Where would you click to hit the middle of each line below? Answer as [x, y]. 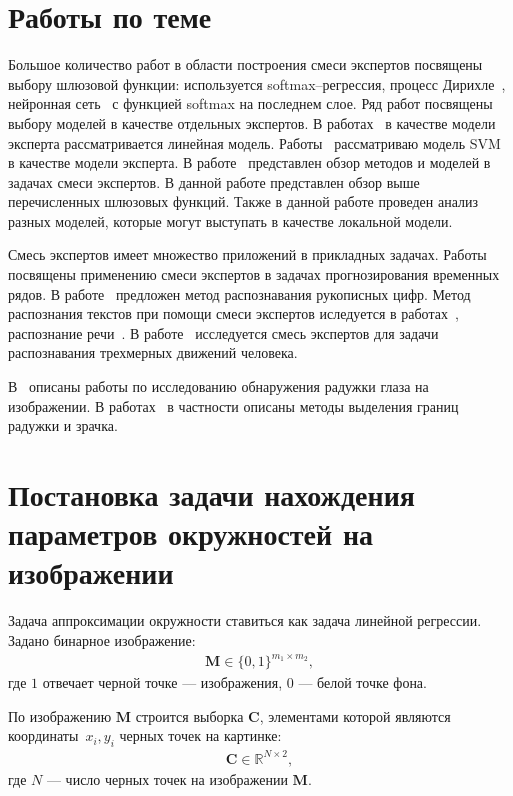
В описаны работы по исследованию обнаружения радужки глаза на [218, 386]
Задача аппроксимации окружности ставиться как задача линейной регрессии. [245, 620]
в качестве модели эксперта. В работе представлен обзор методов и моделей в [249, 162]
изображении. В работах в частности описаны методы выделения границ [233, 405]
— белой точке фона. [362, 682]
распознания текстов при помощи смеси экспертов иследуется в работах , [233, 313]
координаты [43, 735]
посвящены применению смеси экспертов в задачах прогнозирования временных [254, 274]
